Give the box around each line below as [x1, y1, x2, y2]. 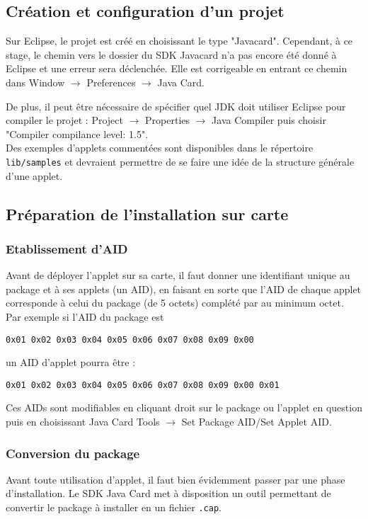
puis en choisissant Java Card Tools [6, 414, 160, 429]
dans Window [6, 74, 65, 89]
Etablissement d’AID [6, 239, 128, 257]
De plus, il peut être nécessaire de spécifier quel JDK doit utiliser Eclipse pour [6, 98, 346, 113]
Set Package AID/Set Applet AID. [181, 414, 332, 429]
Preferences [86, 74, 136, 89]
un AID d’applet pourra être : [6, 355, 136, 370]
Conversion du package [6, 444, 140, 462]
